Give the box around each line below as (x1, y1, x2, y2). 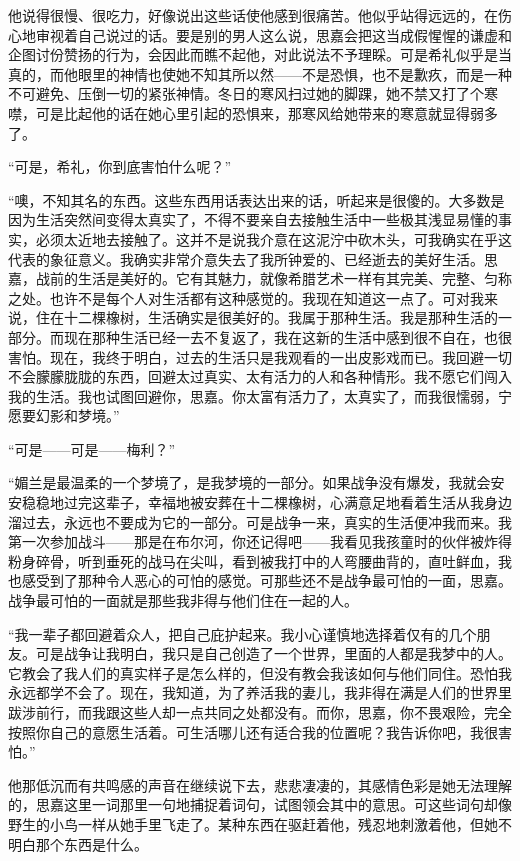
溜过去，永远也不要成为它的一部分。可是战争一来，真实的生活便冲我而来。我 (8, 511, 512, 532)
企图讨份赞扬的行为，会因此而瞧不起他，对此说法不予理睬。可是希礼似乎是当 (8, 44, 512, 65)
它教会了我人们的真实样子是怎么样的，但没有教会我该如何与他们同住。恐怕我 (8, 662, 512, 683)
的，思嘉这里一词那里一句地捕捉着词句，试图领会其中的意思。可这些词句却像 (8, 794, 512, 815)
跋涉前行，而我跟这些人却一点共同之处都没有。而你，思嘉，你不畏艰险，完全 (8, 702, 512, 722)
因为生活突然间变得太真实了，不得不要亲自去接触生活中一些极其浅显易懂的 (8, 209, 498, 230)
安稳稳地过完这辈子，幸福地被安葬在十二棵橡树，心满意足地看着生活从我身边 (8, 492, 512, 513)
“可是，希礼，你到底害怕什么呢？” (8, 156, 232, 177)
